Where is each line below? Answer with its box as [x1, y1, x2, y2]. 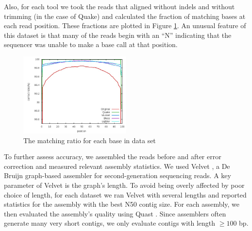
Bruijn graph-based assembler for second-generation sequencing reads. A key [4, 170, 231, 181]
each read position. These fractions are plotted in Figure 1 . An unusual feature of [4, 20, 246, 31]
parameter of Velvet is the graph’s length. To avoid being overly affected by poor [4, 180, 245, 190]
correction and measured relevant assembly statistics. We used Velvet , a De [4, 161, 230, 171]
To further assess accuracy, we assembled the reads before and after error [4, 151, 221, 162]
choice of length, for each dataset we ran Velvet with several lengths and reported [4, 189, 247, 199]
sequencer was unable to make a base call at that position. [4, 39, 178, 49]
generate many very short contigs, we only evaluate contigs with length [4, 218, 216, 228]
